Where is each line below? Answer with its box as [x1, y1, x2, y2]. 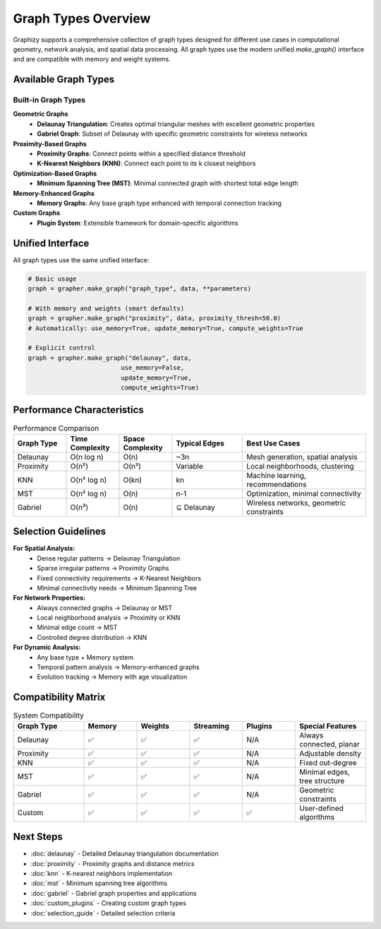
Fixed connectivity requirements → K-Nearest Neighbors [37, 573, 201, 583]
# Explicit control [28, 344, 95, 352]
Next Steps [13, 831, 63, 843]
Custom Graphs [13, 209, 61, 217]
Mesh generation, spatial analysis [246, 452, 358, 462]
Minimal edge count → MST [37, 623, 118, 632]
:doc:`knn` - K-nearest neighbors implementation [30, 870, 173, 878]
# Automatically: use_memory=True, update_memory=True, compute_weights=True [28, 324, 303, 332]
